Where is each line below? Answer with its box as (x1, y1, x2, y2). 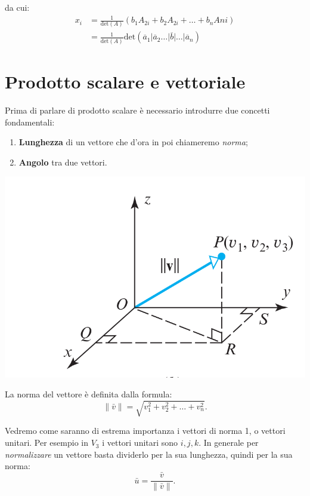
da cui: (5, 1, 30, 13)
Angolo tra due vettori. (18, 155, 107, 168)
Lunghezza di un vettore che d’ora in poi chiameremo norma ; (18, 136, 248, 148)
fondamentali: (5, 115, 55, 128)
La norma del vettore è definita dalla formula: (5, 388, 172, 400)
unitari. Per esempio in (5, 436, 88, 449)
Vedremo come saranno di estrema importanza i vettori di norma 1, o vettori (5, 424, 286, 437)
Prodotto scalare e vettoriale (5, 69, 246, 93)
